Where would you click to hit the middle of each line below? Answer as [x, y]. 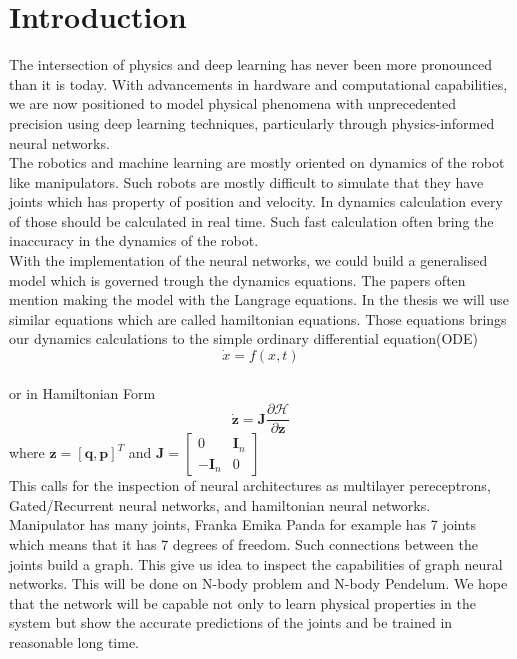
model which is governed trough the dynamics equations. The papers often [237, 279]
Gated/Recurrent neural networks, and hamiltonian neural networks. [220, 504]
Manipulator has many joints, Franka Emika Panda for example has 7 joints [242, 524]
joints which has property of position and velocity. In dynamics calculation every [256, 201]
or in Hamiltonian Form [82, 392]
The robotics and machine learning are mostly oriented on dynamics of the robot [257, 162]
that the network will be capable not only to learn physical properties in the [242, 602]
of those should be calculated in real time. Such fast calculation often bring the [251, 220]
